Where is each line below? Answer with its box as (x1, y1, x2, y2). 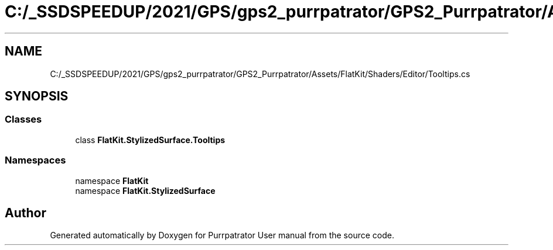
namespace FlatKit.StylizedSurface (75, 185, 216, 196)
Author (5, 205, 46, 220)
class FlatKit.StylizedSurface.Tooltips (75, 134, 226, 145)
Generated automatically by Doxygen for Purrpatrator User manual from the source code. (50, 230, 394, 241)
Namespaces (5, 154, 66, 166)
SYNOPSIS (5, 89, 69, 104)
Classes (5, 113, 42, 126)
